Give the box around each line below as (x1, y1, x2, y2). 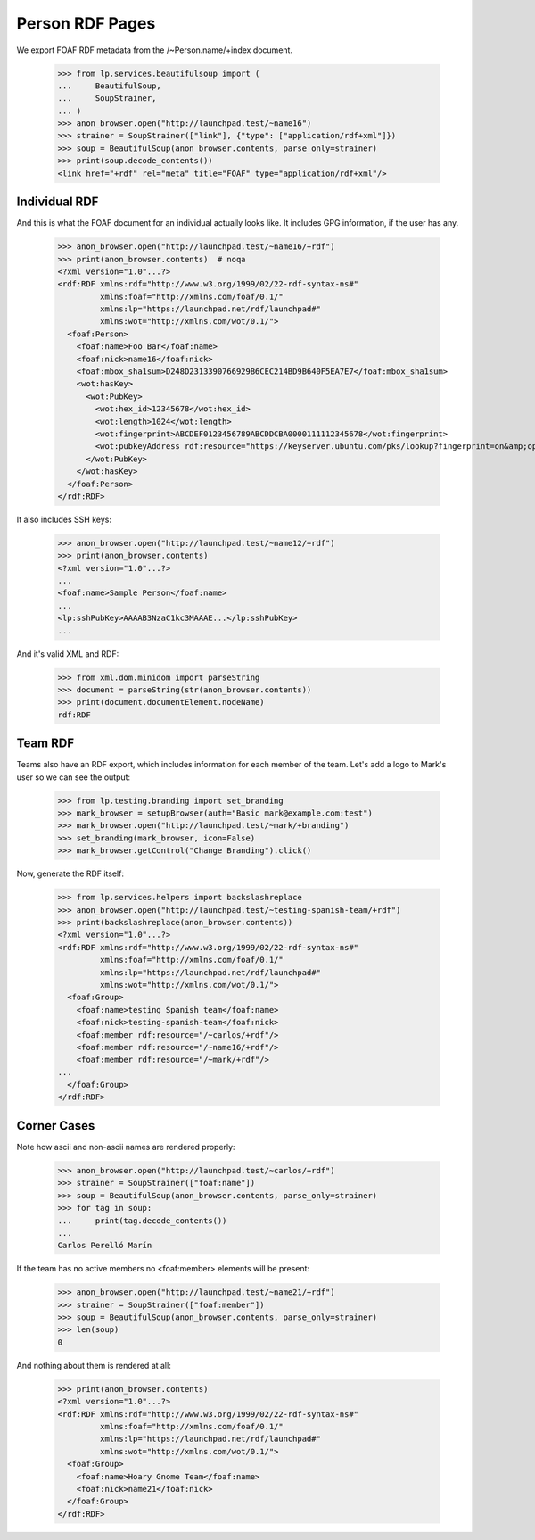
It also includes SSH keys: (16, 514, 111, 525)
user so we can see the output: (16, 772, 131, 782)
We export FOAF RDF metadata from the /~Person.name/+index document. (16, 45, 293, 55)
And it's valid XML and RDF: (16, 648, 119, 659)
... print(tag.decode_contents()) (57, 1215, 227, 1226)
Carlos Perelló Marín (57, 1240, 152, 1251)
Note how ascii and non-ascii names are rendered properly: (16, 1141, 235, 1152)
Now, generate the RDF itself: (16, 868, 125, 879)
